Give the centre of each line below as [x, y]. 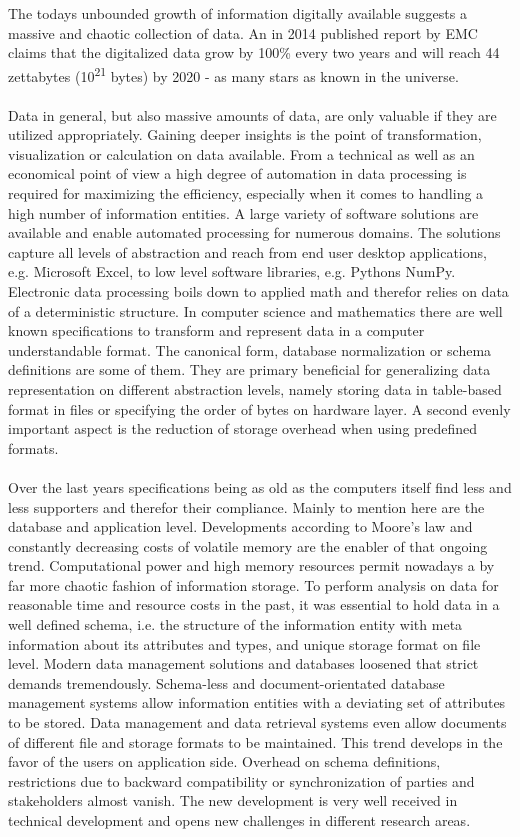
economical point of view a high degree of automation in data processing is [237, 173]
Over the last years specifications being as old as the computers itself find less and [260, 486]
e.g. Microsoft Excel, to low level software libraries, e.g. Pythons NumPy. [232, 271]
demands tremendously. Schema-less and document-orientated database [226, 682]
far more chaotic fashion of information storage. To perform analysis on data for [253, 584]
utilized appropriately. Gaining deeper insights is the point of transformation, [245, 134]
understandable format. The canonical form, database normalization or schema [250, 349]
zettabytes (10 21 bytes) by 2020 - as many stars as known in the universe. [233, 74]
